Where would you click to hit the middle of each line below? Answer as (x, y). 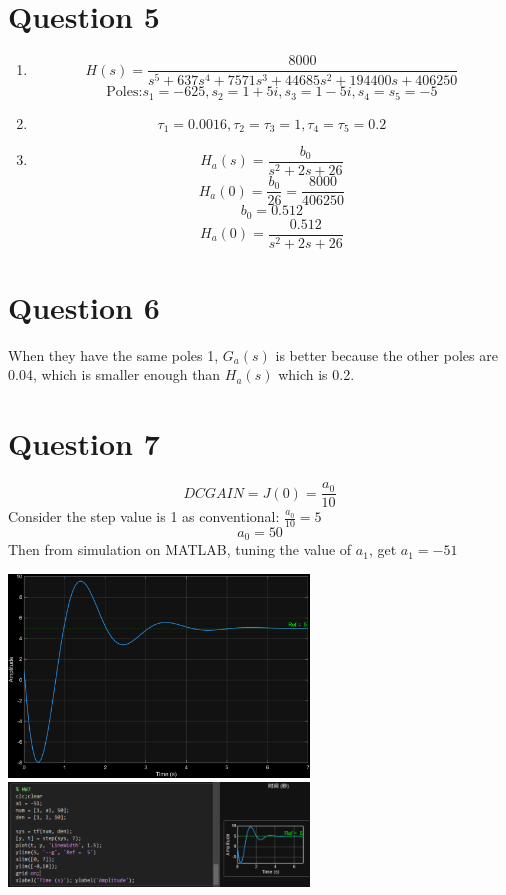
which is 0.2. (316, 374)
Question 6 (84, 306)
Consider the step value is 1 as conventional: (144, 516)
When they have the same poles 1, (113, 354)
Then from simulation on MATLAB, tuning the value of (180, 549)
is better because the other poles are (386, 354)
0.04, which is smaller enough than (114, 374)
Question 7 (84, 443)
